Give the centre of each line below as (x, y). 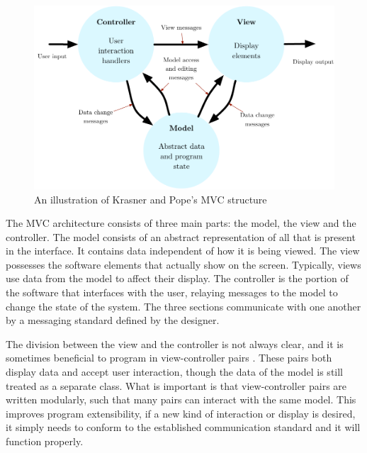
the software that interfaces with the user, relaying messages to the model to (172, 292)
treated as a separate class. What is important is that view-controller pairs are (176, 385)
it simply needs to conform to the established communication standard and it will (183, 427)
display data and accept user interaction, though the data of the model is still (175, 372)
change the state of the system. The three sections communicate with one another (183, 306)
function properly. (45, 441)
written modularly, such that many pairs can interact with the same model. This (181, 399)
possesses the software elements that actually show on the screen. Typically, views (183, 264)
